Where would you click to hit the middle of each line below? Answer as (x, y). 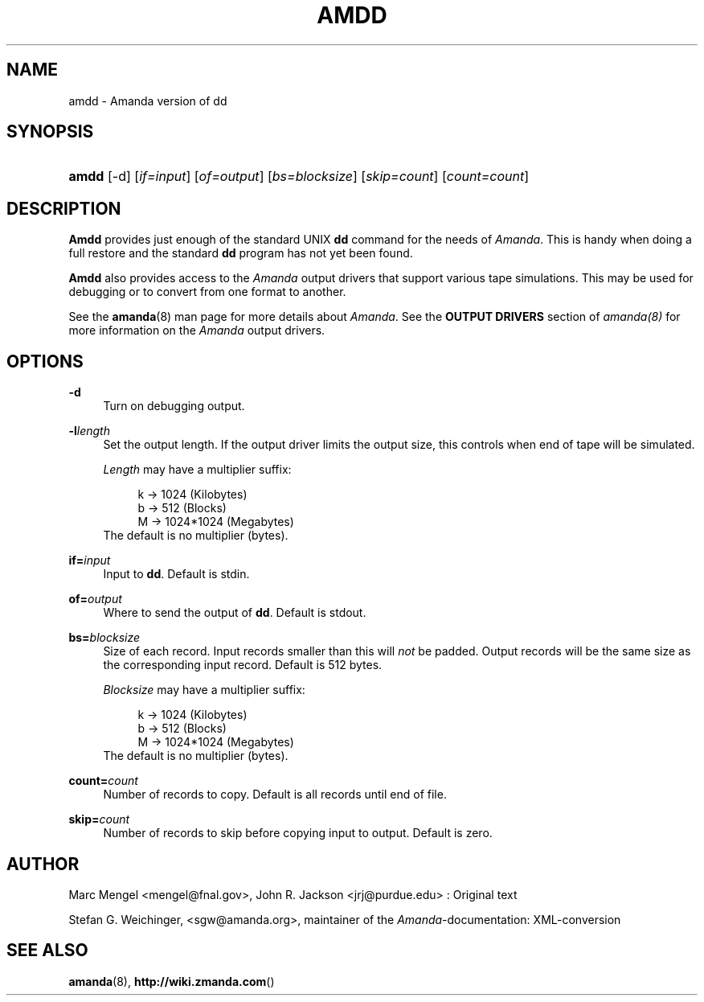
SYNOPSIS (50, 132)
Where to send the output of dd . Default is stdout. (235, 613)
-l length (89, 431)
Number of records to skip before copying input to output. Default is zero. (298, 833)
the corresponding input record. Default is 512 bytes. (243, 665)
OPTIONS (45, 361)
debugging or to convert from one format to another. (207, 292)
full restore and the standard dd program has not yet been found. (241, 253)
